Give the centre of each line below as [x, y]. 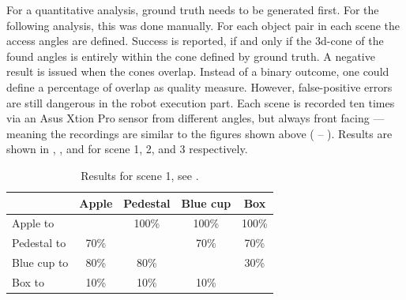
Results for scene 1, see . [140, 175]
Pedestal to [39, 243]
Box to [28, 281]
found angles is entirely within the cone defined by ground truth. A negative [191, 56]
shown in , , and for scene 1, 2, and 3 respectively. [127, 149]
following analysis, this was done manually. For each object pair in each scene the [203, 25]
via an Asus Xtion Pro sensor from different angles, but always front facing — [195, 118]
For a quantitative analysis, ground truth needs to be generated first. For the [193, 9]
